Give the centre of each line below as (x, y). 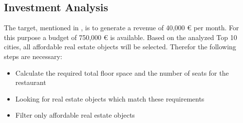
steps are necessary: (33, 56)
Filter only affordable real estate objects (75, 115)
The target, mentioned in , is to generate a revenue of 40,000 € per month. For (121, 28)
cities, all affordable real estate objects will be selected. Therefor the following (120, 47)
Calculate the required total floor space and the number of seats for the (122, 72)
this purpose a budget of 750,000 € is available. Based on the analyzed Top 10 (121, 37)
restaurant (31, 82)
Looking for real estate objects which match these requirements (110, 98)
